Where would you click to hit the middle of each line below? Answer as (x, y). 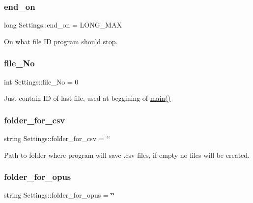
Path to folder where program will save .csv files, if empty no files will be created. (127, 155)
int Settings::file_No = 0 (41, 81)
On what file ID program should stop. (61, 41)
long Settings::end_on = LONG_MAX (63, 25)
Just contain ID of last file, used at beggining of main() (87, 98)
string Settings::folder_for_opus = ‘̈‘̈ (59, 195)
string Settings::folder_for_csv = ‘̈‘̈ (57, 138)
